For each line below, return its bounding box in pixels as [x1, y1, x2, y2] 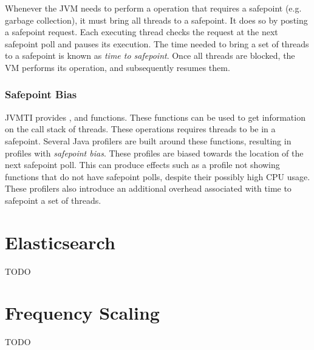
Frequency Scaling [5, 300, 160, 325]
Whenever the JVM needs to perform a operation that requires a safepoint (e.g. [5, 2, 302, 14]
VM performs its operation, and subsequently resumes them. [5, 61, 230, 73]
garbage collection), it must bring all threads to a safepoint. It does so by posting [5, 13, 308, 26]
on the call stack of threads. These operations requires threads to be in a [5, 123, 276, 135]
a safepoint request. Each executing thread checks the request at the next [5, 25, 278, 38]
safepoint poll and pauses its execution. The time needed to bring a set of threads [5, 37, 309, 50]
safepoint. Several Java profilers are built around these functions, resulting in [5, 134, 292, 147]
